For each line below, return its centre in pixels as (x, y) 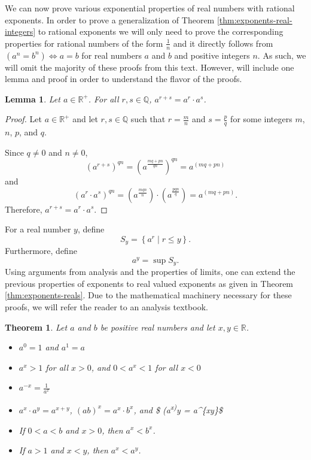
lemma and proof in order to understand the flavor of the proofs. (124, 79)
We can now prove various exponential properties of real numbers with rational (150, 8)
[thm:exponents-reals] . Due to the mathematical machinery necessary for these (148, 295)
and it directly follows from (223, 43)
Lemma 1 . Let (33, 99)
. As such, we (282, 55)
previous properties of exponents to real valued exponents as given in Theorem (149, 283)
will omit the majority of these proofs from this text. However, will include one (150, 67)
